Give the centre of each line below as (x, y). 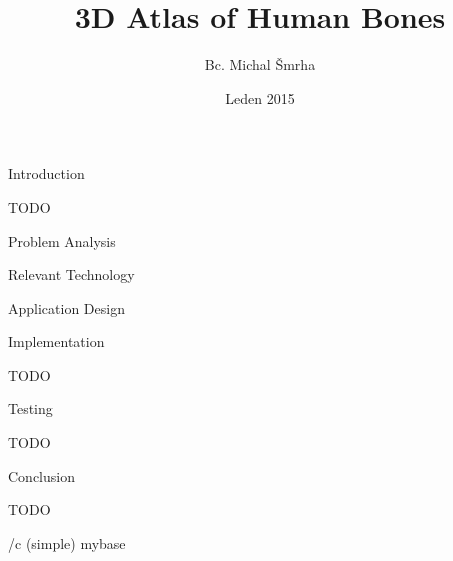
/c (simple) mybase (67, 542)
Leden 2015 (260, 97)
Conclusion (41, 475)
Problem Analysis (62, 240)
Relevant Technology (71, 274)
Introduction (46, 173)
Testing (30, 408)
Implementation (56, 341)
